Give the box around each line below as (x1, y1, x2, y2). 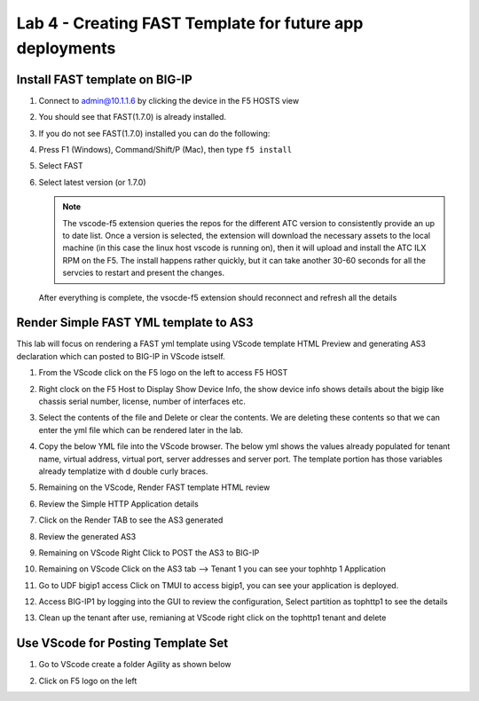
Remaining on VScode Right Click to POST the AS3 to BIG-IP (38, 547, 260, 558)
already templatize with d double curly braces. (38, 466, 208, 477)
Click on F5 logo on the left (38, 675, 137, 686)
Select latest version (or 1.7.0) (38, 177, 146, 187)
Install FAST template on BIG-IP (16, 72, 192, 87)
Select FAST (38, 161, 83, 171)
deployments (16, 38, 116, 58)
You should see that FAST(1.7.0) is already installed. (38, 112, 226, 122)
